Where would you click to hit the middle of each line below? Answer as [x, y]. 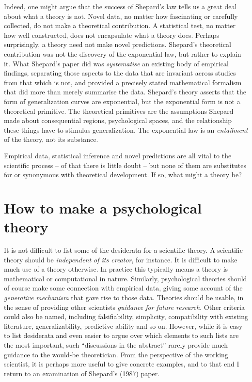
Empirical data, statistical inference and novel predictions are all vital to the [118, 155]
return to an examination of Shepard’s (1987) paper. [82, 373]
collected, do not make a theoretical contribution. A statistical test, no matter [120, 25]
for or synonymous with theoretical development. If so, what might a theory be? [123, 175]
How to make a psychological [103, 207]
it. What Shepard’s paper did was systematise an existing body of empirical [116, 63]
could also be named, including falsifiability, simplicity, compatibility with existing [126, 316]
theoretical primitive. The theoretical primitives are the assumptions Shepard [119, 111]
